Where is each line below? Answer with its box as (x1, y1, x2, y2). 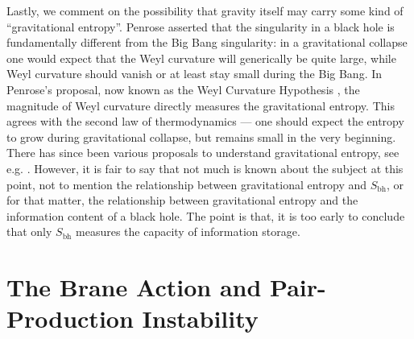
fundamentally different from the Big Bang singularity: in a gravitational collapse (6, 34, 408, 51)
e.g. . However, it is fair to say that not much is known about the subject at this (6, 159, 404, 176)
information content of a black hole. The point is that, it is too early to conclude (6, 207, 405, 224)
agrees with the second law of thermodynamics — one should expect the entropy (6, 113, 404, 130)
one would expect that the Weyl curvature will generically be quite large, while (6, 49, 396, 66)
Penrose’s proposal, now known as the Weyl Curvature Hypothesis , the (6, 81, 360, 97)
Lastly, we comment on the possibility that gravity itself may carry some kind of (6, 2, 404, 19)
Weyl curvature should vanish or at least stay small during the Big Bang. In (6, 65, 383, 82)
